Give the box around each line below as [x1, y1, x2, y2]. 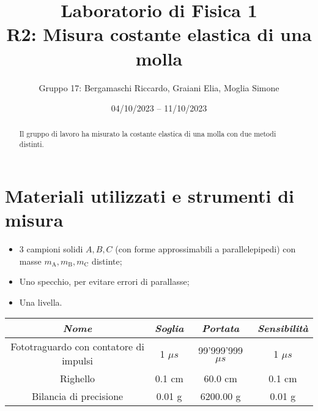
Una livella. [19, 295, 62, 308]
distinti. [19, 139, 44, 149]
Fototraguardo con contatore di [10, 339, 144, 354]
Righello [59, 371, 95, 386]
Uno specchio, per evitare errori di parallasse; [19, 275, 190, 288]
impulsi [62, 353, 93, 368]
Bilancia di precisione [31, 389, 124, 404]
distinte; [92, 254, 122, 267]
